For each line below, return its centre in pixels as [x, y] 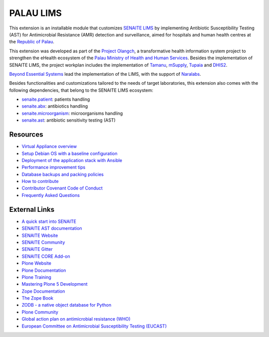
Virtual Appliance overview [49, 147]
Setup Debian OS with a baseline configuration [70, 153]
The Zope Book [37, 298]
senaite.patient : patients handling [56, 99]
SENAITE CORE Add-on [46, 256]
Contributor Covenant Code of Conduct [62, 188]
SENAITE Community [43, 242]
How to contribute [40, 181]
